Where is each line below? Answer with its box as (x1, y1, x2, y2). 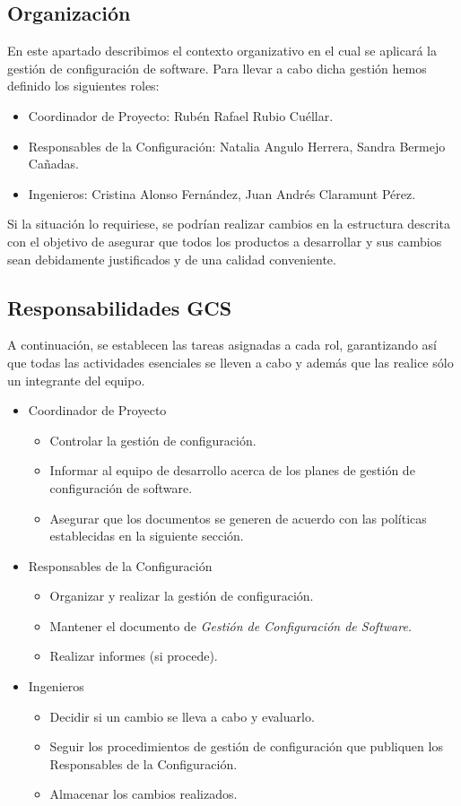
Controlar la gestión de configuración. (49, 430, 257, 449)
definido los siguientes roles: (7, 76, 160, 95)
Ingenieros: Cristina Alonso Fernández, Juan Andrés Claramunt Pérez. (28, 184, 416, 203)
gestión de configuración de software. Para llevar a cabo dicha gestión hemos (7, 58, 427, 77)
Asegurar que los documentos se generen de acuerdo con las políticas (49, 508, 427, 527)
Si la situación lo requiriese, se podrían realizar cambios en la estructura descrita (7, 214, 450, 233)
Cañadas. (28, 154, 79, 173)
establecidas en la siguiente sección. (49, 526, 244, 545)
